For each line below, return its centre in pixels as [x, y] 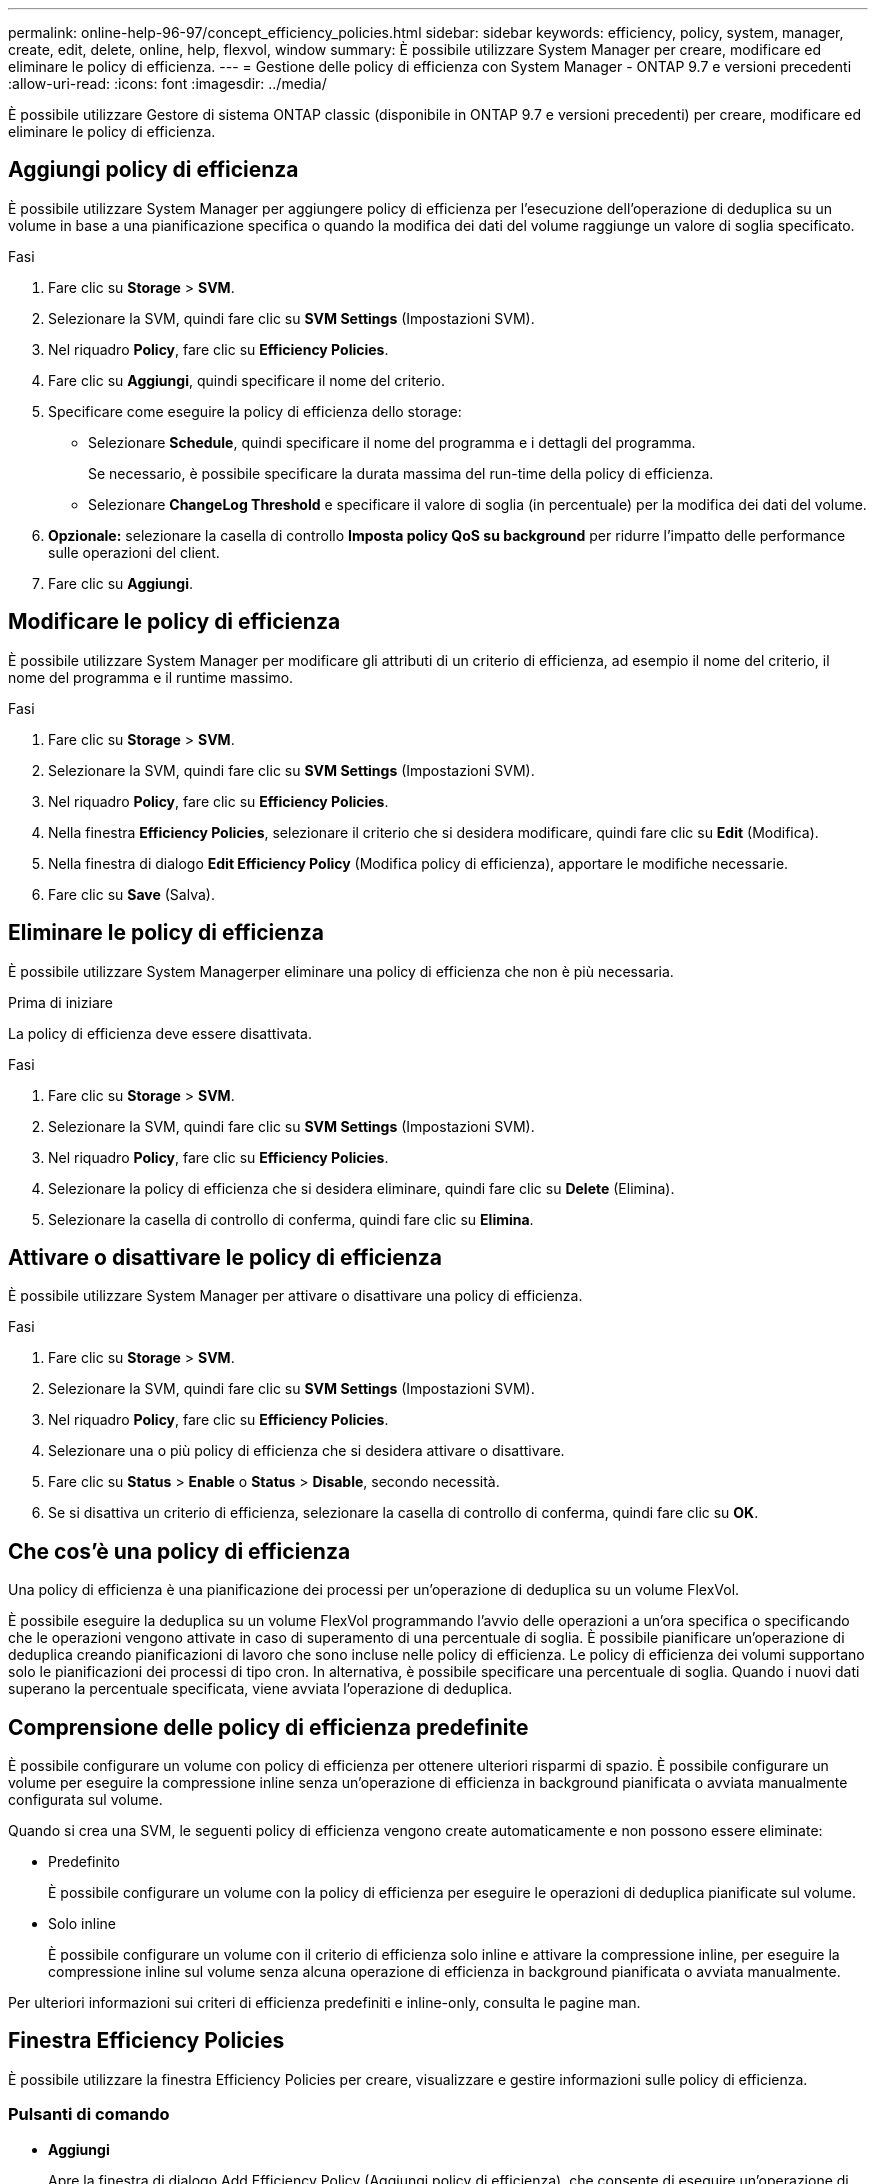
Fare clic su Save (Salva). [131, 894]
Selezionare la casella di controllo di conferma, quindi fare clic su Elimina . [291, 1219]
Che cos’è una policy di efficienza [179, 1551]
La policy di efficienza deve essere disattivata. [160, 1033]
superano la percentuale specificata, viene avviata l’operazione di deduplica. [260, 1689]
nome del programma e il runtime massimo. [151, 677]
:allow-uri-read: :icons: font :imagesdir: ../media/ [167, 83]
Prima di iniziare [60, 1002]
